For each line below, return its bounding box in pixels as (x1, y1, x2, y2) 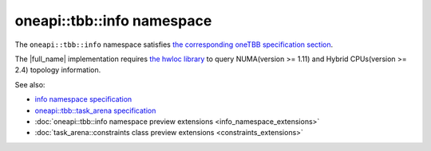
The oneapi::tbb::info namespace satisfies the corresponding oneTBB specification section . (14, 40, 334, 49)
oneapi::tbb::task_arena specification (34, 106, 156, 115)
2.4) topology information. (14, 65, 101, 75)
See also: (14, 79, 45, 89)
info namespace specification (34, 95, 132, 104)
